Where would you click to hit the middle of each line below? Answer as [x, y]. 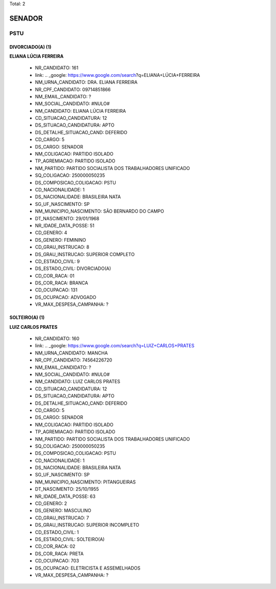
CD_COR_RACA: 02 [55, 546]
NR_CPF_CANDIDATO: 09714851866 [73, 89]
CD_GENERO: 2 [51, 503]
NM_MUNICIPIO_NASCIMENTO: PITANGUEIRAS [85, 482]
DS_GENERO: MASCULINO [63, 511]
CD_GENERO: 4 [51, 233]
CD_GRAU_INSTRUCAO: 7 [62, 518]
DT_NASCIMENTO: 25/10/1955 [67, 489]
